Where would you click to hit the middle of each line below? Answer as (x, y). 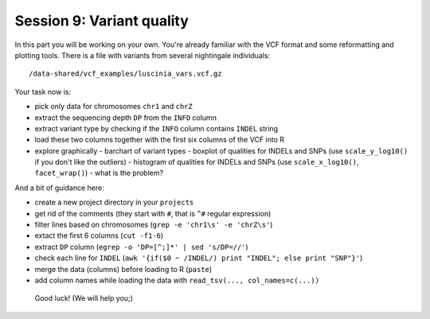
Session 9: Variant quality (102, 21)
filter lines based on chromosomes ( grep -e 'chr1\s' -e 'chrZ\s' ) (154, 225)
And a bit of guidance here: (59, 188)
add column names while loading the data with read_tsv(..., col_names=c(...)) (177, 280)
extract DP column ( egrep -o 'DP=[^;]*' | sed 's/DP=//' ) (141, 247)
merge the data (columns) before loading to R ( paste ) (123, 269)
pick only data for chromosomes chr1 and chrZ (113, 107)
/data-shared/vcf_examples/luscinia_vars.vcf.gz (125, 74)
